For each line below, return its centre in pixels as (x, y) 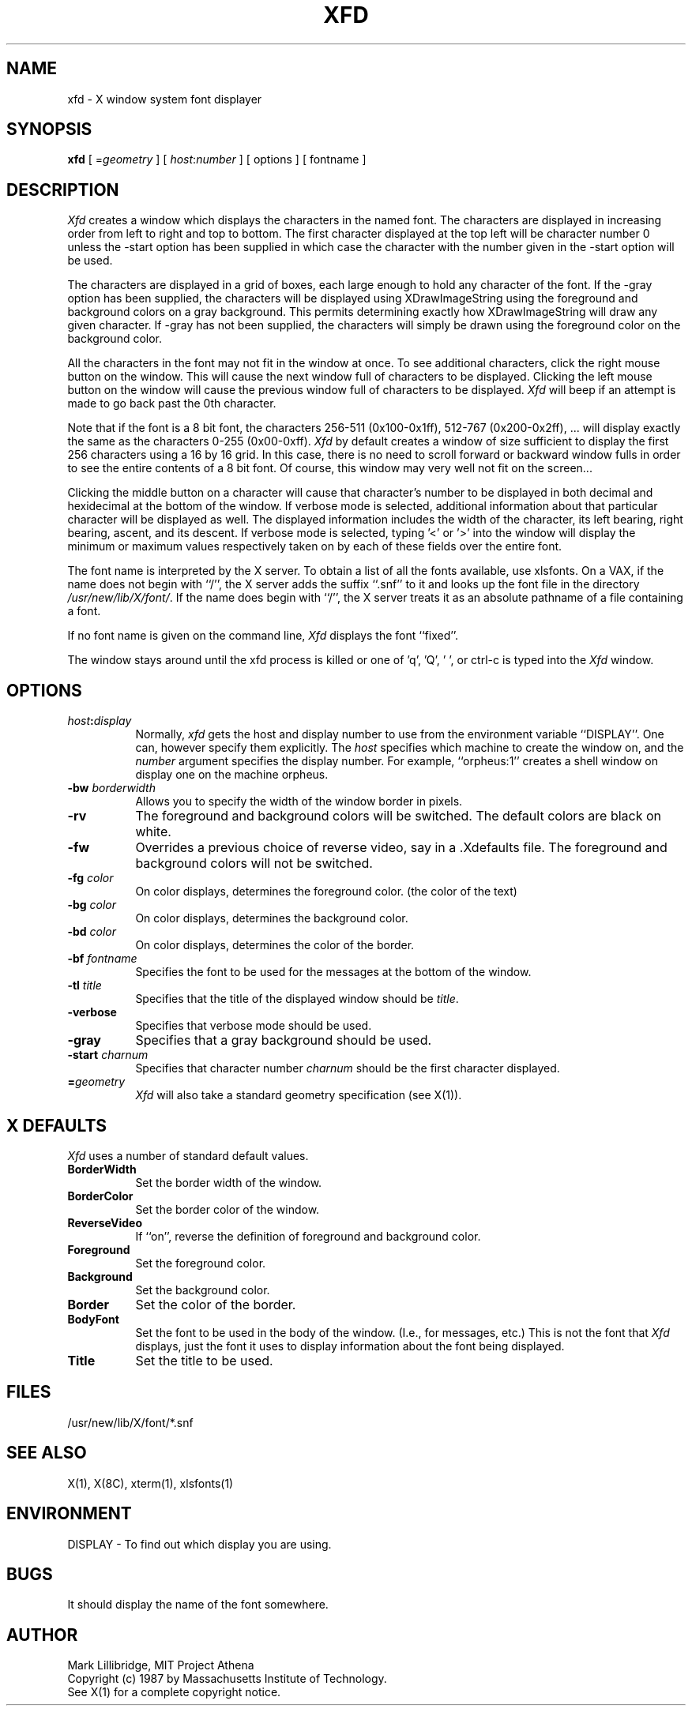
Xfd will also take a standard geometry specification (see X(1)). (299, 1095)
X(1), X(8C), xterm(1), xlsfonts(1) (150, 1483)
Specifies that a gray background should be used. (284, 1040)
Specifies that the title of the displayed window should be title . (297, 999)
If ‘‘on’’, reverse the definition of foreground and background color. (308, 1236)
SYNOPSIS (49, 130)
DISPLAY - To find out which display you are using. (199, 1544)
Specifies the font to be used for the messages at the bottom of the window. (333, 972)
